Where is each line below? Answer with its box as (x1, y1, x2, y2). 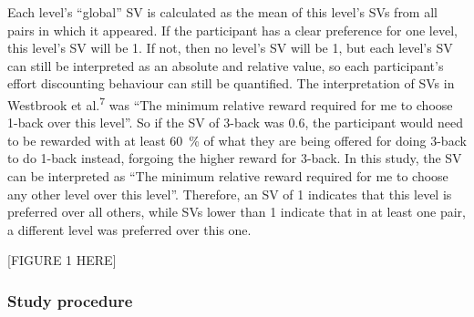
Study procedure (7, 289, 133, 312)
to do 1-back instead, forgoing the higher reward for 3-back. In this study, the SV (7, 148, 462, 168)
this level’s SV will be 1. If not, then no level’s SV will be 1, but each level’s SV (7, 38, 453, 57)
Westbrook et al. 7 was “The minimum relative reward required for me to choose (7, 92, 453, 114)
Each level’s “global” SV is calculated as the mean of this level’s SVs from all (7, 3, 438, 21)
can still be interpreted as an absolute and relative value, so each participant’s (7, 56, 444, 75)
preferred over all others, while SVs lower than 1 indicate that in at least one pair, (7, 202, 466, 221)
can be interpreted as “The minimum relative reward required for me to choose (7, 167, 448, 185)
